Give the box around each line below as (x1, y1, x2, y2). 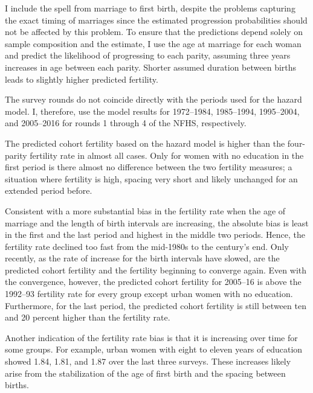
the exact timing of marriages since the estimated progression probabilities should (5, 13, 308, 26)
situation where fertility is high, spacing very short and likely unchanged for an (5, 172, 298, 185)
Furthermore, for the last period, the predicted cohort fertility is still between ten (5, 299, 306, 312)
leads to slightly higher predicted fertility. (5, 72, 158, 85)
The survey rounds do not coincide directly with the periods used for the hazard (5, 93, 302, 106)
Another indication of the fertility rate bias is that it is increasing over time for (5, 331, 298, 343)
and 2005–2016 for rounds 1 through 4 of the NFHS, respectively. (5, 117, 247, 129)
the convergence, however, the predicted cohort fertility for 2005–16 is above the (5, 275, 302, 288)
